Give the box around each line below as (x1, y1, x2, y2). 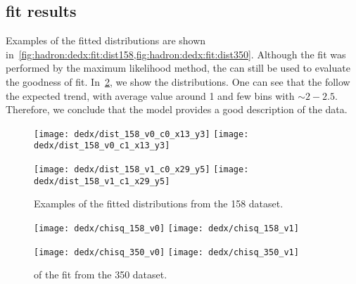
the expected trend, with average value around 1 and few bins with (6, 88, 295, 103)
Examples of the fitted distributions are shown (6, 33, 206, 48)
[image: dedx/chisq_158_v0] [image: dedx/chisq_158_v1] (34, 223, 299, 233)
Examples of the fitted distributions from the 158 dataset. (34, 196, 284, 211)
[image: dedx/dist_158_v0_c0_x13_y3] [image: (34, 129, 249, 139)
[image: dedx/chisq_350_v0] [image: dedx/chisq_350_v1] (34, 247, 299, 257)
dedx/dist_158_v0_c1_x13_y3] (34, 141, 170, 151)
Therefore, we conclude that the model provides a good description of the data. (6, 102, 348, 117)
